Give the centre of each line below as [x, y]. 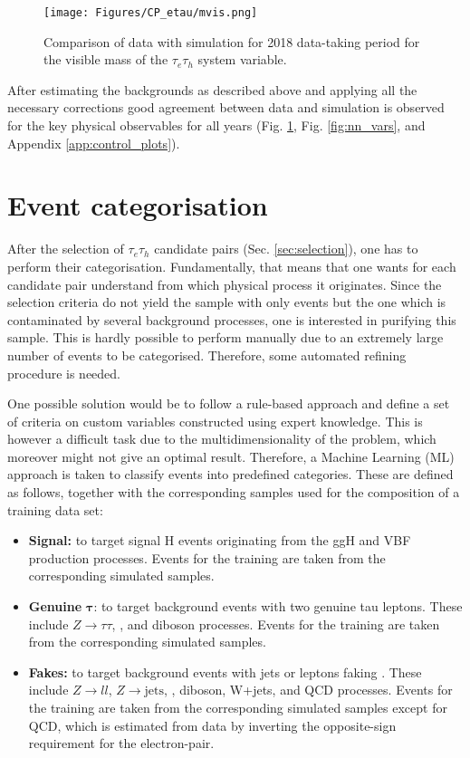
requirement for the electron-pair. [121, 743]
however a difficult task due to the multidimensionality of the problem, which [222, 439]
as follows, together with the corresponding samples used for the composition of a [234, 492]
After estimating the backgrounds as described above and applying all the [212, 89]
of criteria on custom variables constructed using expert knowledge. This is [215, 421]
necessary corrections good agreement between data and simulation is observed [226, 107]
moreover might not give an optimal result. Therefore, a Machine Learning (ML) [231, 456]
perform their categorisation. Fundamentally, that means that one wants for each [232, 266]
